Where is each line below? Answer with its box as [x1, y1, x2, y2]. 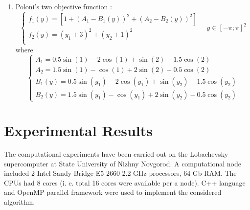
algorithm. [4, 196, 35, 207]
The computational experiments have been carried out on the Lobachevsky [4, 149, 228, 159]
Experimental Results [4, 120, 153, 140]
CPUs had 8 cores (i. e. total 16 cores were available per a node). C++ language [4, 177, 246, 187]
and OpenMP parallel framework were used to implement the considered [4, 187, 222, 197]
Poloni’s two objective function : [15, 1, 112, 11]
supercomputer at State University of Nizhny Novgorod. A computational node [4, 158, 241, 168]
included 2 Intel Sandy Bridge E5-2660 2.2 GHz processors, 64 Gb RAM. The [4, 168, 237, 178]
